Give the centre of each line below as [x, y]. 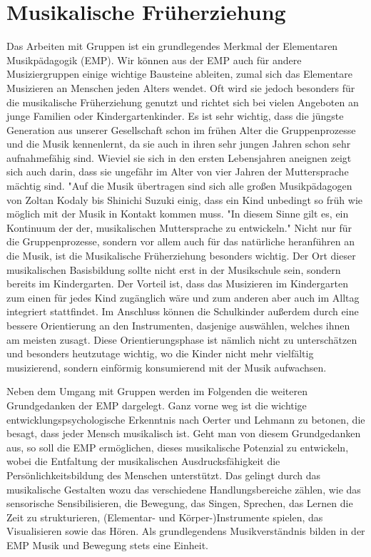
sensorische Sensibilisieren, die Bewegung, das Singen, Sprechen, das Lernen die [180, 503]
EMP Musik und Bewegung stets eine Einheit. [107, 545]
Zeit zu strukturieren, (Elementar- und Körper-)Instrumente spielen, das [165, 517]
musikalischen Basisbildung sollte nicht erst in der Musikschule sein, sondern [174, 269]
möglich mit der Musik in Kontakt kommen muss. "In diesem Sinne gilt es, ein [178, 214]
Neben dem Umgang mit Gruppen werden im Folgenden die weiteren [157, 391]
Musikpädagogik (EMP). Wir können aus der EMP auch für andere [154, 60]
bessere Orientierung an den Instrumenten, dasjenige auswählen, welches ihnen [178, 325]
